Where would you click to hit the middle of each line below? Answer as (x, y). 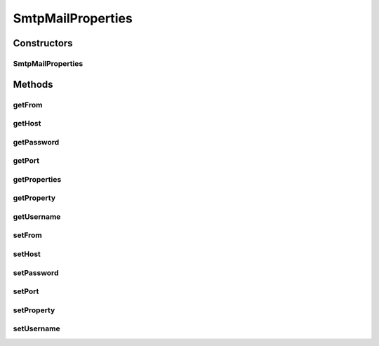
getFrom (28, 105)
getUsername (37, 216)
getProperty (34, 198)
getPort (26, 161)
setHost (27, 254)
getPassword (36, 142)
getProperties (37, 179)
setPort (26, 291)
